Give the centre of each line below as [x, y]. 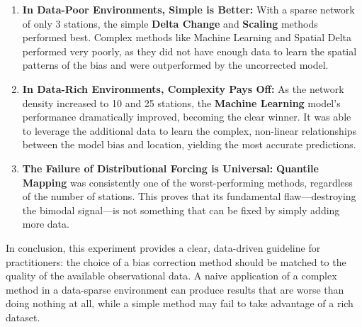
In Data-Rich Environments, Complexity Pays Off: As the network [183, 88]
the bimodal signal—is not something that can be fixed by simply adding [181, 210]
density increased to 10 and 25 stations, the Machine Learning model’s [181, 102]
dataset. [23, 317]
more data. [46, 224]
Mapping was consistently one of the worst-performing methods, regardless [187, 182]
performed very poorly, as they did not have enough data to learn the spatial [190, 51]
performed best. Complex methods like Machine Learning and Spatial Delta [187, 37]
